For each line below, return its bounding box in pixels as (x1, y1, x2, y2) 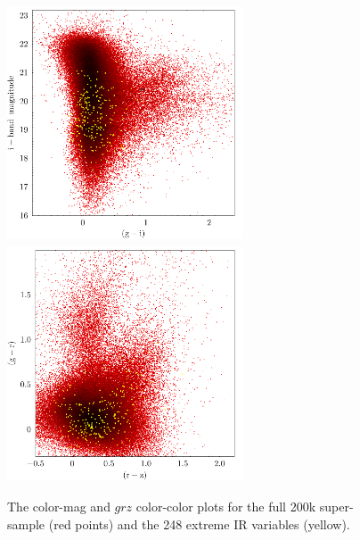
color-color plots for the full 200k (135, 497, 316, 516)
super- (319, 497, 354, 516)
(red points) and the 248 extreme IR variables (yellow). (48, 514, 350, 533)
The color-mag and (7, 497, 110, 516)
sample (7, 514, 45, 533)
